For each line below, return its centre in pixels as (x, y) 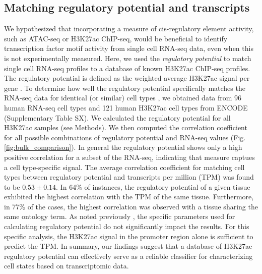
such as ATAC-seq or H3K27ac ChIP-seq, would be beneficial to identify (116, 38)
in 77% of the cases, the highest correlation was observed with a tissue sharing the (131, 206)
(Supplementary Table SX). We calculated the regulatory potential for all (117, 117)
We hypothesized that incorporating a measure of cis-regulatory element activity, (129, 29)
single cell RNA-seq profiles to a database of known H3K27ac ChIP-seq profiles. (127, 68)
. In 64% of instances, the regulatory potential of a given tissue (153, 186)
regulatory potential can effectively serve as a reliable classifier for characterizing (128, 256)
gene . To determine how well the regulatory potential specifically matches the (125, 88)
